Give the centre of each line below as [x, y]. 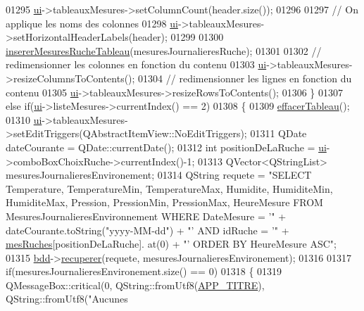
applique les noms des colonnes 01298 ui [92, 23]
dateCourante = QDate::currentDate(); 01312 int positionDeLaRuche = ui [166, 147]
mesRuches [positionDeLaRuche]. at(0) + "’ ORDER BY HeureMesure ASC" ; [171, 244]
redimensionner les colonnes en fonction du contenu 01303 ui [136, 64]
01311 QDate [278, 133]
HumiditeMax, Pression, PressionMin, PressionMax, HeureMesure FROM [164, 202]
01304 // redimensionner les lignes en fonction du [245, 78]
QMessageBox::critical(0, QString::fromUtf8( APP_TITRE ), [135, 285]
